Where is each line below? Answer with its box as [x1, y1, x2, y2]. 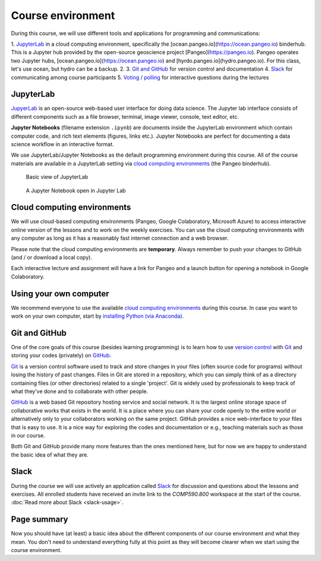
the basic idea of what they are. [11, 451, 89, 458]
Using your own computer [11, 289, 109, 299]
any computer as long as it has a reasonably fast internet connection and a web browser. [11, 234, 229, 242]
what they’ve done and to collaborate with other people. [11, 388, 149, 395]
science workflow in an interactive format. [11, 140, 114, 148]
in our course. [11, 432, 46, 439]
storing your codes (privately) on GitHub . [11, 352, 112, 359]
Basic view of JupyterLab [26, 173, 89, 180]
